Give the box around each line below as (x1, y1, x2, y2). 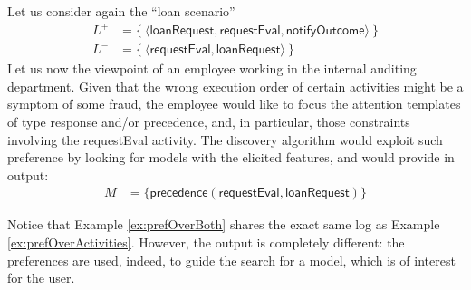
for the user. (7, 268, 75, 287)
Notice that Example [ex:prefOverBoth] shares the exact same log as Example (7, 215, 440, 234)
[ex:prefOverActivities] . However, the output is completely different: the (7, 232, 405, 251)
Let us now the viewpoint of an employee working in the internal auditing (7, 59, 417, 78)
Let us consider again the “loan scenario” (7, 2, 235, 20)
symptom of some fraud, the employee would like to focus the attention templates (7, 94, 461, 113)
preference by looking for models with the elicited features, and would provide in (7, 148, 455, 167)
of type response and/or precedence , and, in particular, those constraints (7, 111, 410, 130)
